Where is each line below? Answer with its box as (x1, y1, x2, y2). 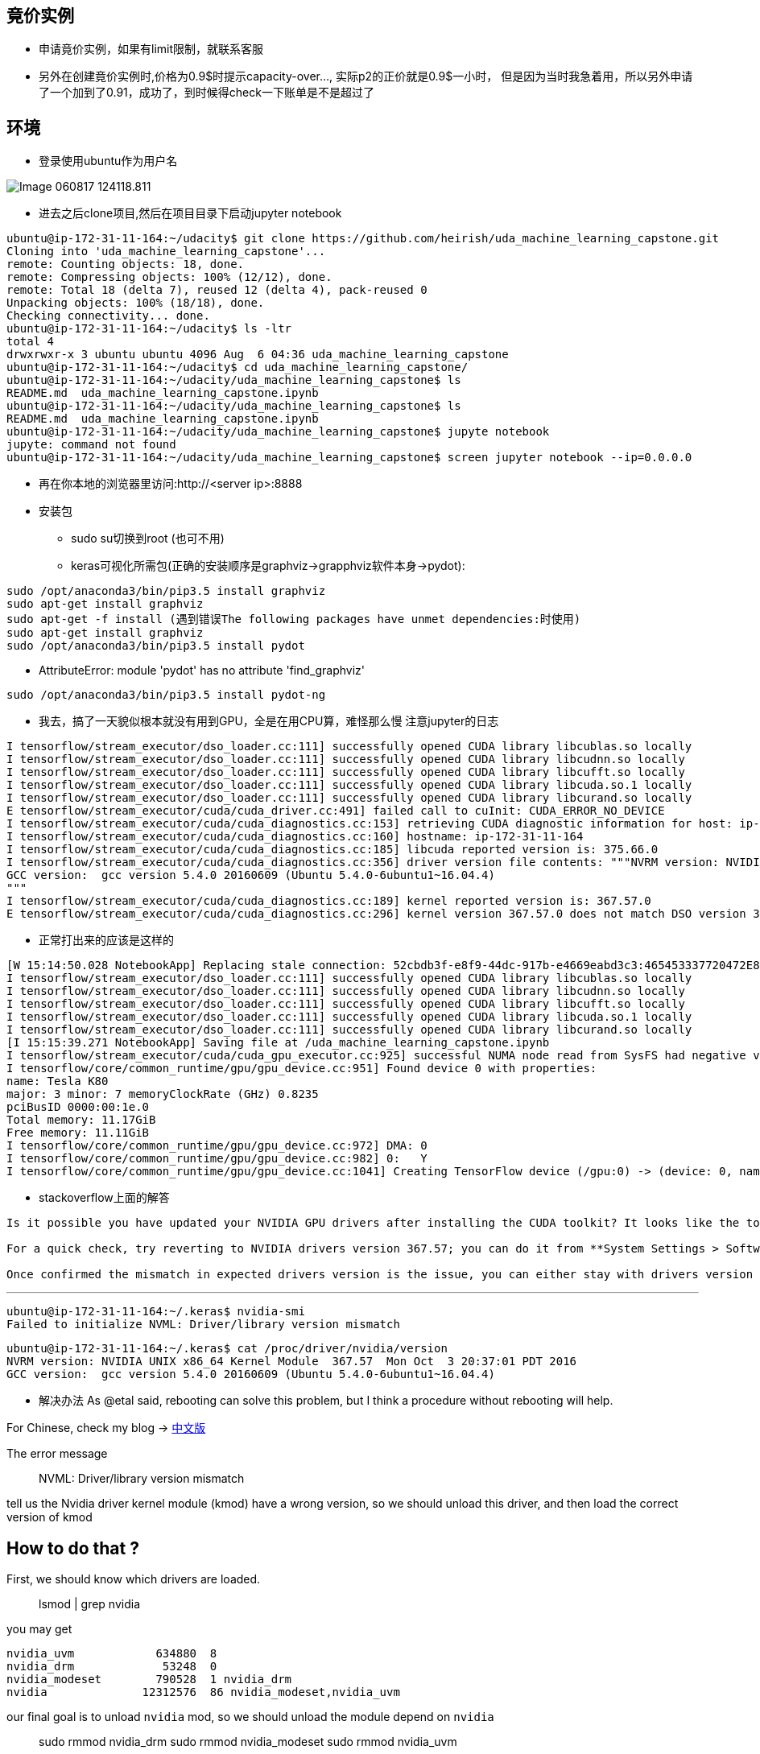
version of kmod (6, 1510, 93, 1525)
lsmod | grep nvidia (39, 1597, 140, 1612)
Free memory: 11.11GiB (6, 1126, 150, 1140)
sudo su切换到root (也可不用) (71, 531, 225, 546)
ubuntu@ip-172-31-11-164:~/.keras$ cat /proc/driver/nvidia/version (6, 1342, 448, 1356)
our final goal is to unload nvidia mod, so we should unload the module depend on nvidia (6, 1710, 494, 1724)
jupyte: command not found (6, 438, 176, 452)
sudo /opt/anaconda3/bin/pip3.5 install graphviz (6, 584, 326, 598)
